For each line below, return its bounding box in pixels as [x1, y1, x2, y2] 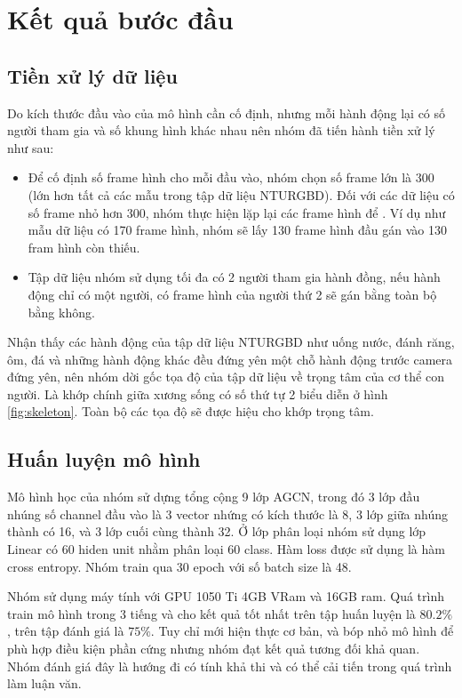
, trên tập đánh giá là [7, 622, 124, 640]
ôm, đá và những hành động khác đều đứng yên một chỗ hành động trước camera [7, 349, 453, 368]
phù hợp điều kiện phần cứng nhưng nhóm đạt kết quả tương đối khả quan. [7, 639, 420, 658]
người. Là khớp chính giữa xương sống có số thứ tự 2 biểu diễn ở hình [7, 384, 388, 403]
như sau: [7, 138, 54, 156]
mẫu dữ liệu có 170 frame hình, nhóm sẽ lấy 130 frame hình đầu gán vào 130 [28, 221, 447, 239]
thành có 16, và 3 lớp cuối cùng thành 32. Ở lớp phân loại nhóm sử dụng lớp [7, 522, 426, 541]
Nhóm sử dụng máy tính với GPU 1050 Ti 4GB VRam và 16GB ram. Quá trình [7, 587, 445, 606]
